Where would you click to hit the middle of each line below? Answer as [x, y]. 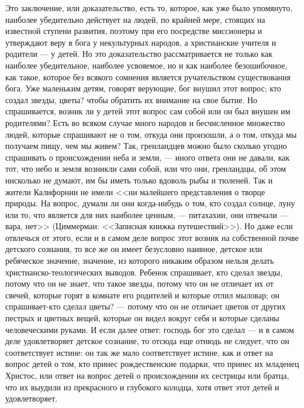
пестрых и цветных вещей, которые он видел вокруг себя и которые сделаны [142, 318]
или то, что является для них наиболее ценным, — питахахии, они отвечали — [147, 214]
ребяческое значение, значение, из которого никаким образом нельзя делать [140, 261]
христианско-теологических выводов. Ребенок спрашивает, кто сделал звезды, [144, 272]
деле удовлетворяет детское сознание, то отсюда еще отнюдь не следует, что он [147, 341]
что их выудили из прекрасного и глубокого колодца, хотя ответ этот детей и [142, 387]
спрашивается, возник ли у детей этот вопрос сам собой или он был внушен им [148, 111]
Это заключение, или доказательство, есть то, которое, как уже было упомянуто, [149, 8]
